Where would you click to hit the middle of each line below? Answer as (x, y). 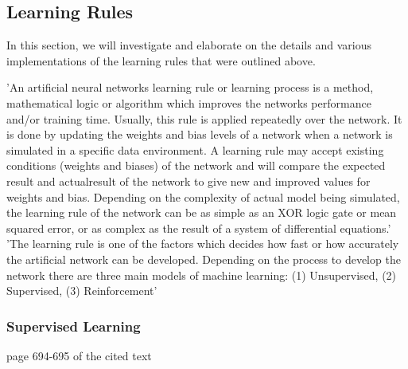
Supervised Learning (74, 326)
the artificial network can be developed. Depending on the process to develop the (204, 259)
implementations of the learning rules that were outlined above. (161, 60)
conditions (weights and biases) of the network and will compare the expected (196, 165)
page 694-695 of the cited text (79, 355)
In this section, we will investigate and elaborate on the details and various (189, 45)
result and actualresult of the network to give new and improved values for (188, 181)
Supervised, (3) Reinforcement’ (82, 290)
